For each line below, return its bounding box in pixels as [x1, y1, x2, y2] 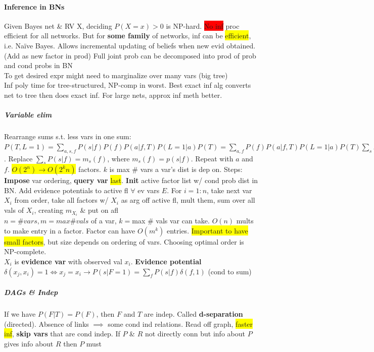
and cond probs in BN [4, 60, 73, 71]
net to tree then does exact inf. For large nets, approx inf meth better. [4, 89, 222, 100]
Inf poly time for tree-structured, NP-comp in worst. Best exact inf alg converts [4, 80, 251, 90]
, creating [34, 205, 63, 215]
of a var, [91, 215, 117, 226]
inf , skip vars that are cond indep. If [4, 328, 120, 339]
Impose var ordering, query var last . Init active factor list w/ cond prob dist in [4, 175, 258, 186]
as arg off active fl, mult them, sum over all [121, 195, 255, 205]
